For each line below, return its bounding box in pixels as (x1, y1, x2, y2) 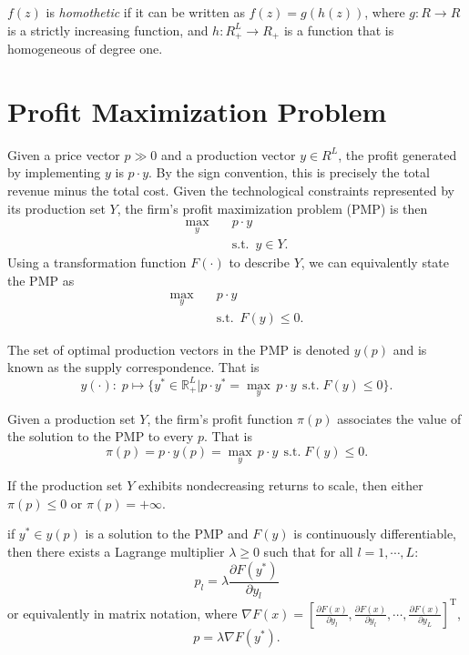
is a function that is (283, 20, 394, 39)
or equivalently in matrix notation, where (7, 603, 238, 622)
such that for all (263, 541, 353, 560)
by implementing (7, 163, 101, 182)
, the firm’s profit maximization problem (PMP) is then (117, 198, 428, 217)
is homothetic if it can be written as (46, 3, 245, 21)
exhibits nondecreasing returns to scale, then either (138, 476, 423, 495)
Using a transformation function (7, 253, 187, 272)
